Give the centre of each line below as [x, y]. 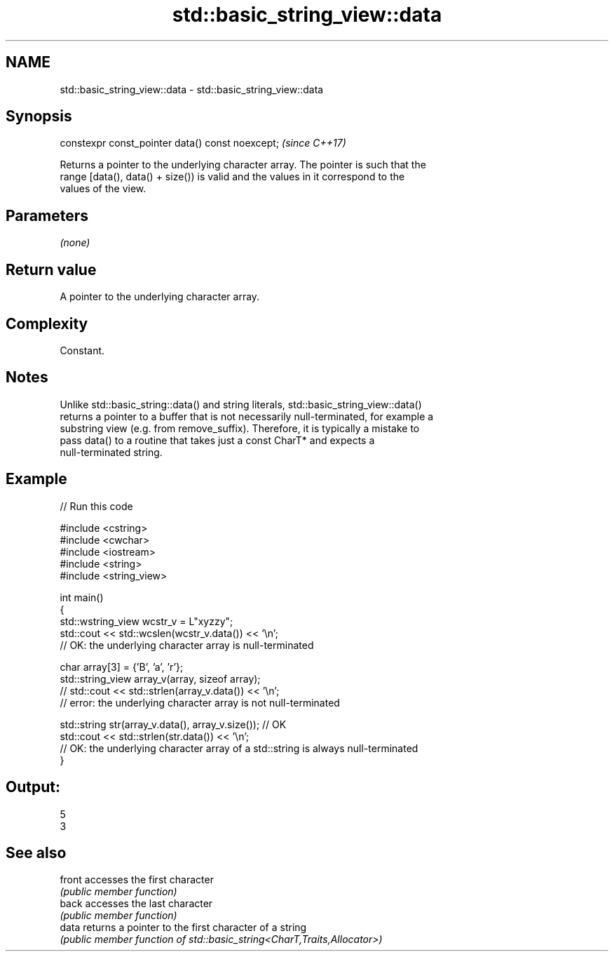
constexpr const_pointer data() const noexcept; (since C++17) [203, 143]
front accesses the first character [137, 880]
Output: [33, 787]
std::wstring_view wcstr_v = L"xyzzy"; [146, 621]
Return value [51, 269]
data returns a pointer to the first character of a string [183, 928]
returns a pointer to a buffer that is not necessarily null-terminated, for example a [247, 416]
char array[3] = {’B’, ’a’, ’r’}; [122, 667]
